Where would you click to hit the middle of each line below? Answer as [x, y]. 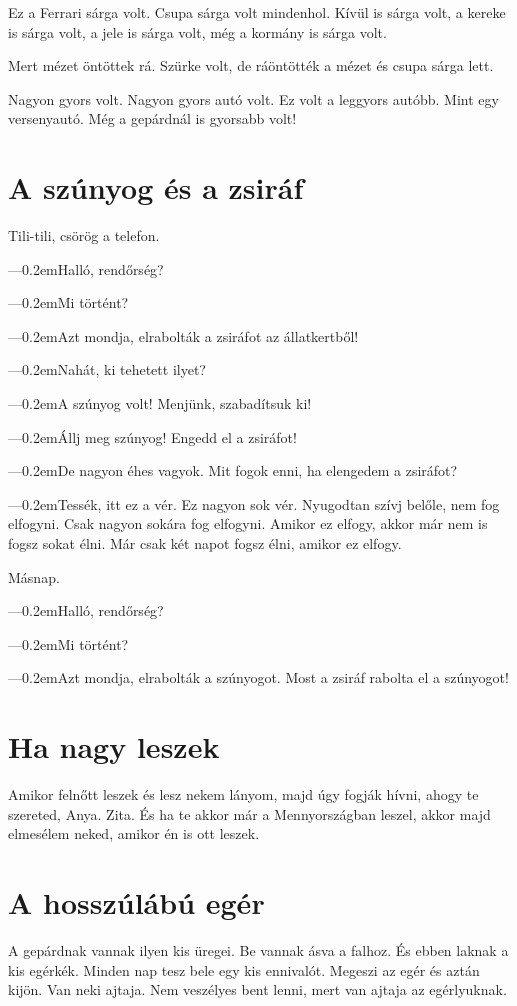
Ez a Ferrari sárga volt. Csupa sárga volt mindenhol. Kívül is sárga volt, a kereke [257, 12]
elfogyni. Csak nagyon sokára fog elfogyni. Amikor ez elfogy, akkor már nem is [248, 523]
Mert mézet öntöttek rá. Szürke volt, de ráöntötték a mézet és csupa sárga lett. [251, 65]
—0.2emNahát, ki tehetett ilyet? [107, 369]
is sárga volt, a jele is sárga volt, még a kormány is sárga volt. [197, 31]
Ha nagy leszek [114, 746]
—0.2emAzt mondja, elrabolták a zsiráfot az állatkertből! [183, 335]
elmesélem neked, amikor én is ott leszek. [134, 833]
